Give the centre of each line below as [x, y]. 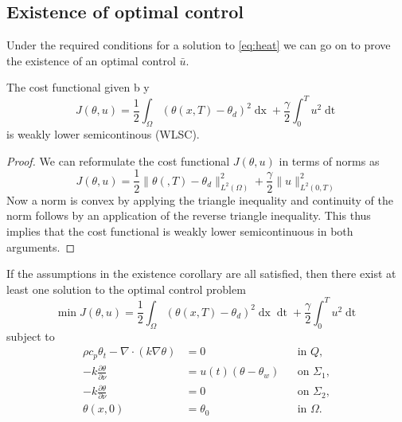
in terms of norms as [329, 160]
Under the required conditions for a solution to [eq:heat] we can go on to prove [199, 45]
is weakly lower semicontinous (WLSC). [103, 134]
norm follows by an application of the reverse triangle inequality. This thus [189, 215]
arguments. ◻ [41, 246]
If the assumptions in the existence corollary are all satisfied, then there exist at [201, 274]
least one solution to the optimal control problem [126, 289]
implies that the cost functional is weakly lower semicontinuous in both [180, 231]
